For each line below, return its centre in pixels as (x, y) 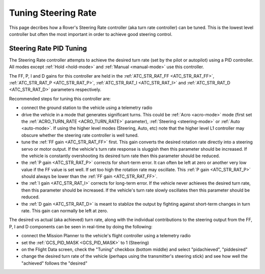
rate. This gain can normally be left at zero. (65, 211)
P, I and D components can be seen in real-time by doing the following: (81, 226)
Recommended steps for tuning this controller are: (60, 99)
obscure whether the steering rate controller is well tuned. (80, 135)
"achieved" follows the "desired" (54, 263)
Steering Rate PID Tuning (48, 48)
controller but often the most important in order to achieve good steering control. (91, 34)
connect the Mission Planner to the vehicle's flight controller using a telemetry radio (106, 236)
